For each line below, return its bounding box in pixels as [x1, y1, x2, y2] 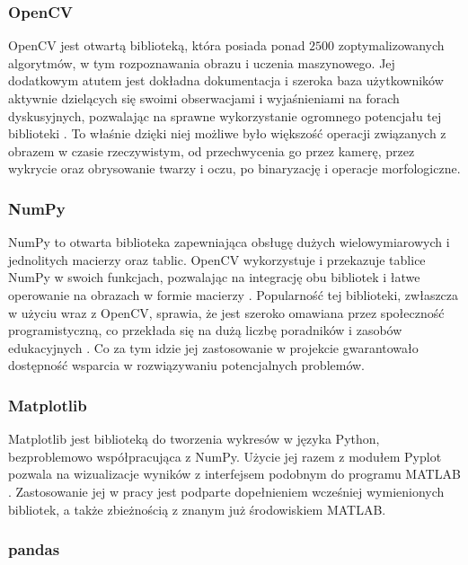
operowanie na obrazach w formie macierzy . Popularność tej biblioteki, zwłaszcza [8, 285, 459, 304]
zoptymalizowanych [338, 36, 445, 55]
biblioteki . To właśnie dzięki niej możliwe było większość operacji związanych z [8, 124, 446, 143]
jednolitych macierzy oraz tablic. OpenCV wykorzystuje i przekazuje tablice [8, 250, 426, 269]
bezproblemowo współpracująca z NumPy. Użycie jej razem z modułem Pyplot [8, 446, 442, 465]
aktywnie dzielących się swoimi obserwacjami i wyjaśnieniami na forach [8, 89, 400, 107]
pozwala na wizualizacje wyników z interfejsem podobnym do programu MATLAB [8, 464, 461, 483]
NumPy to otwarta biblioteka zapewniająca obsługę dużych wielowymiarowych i [8, 233, 450, 252]
